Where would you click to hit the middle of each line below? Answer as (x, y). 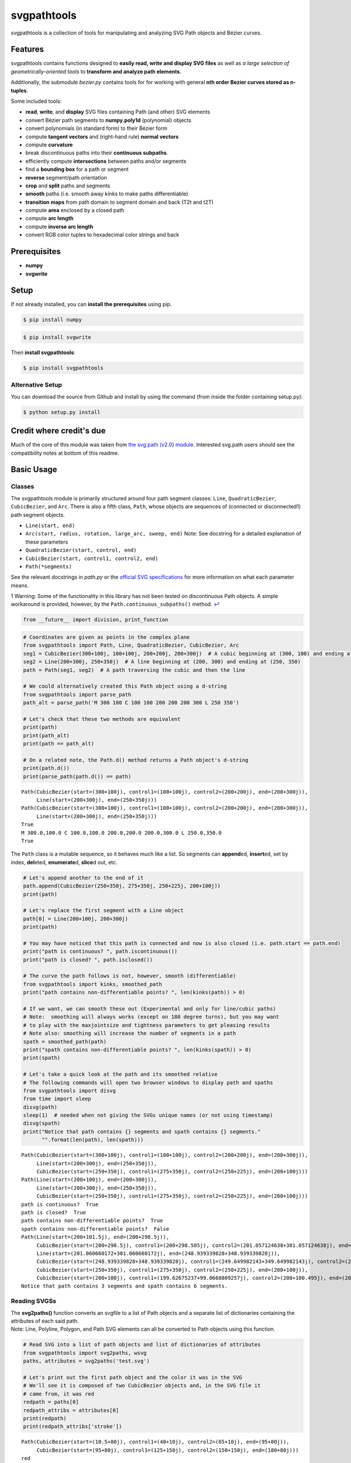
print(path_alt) (47, 735)
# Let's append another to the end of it (83, 878)
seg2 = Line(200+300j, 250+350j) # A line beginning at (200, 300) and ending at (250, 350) (162, 662)
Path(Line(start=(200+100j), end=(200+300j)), (89, 1180)
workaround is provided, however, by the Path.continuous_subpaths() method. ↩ (115, 604)
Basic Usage (34, 470)
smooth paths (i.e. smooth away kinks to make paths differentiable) (107, 194)
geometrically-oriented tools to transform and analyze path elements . (96, 71)
